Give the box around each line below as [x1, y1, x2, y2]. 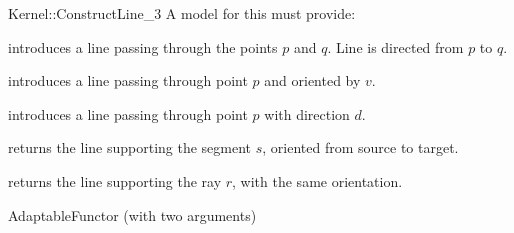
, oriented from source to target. [262, 137, 459, 158]
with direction [264, 103, 350, 124]
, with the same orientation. [232, 170, 403, 191]
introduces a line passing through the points [8, 36, 278, 57]
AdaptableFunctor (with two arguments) [8, 204, 257, 225]
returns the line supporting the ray [8, 170, 222, 191]
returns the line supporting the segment [8, 137, 252, 158]
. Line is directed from [327, 36, 464, 57]
